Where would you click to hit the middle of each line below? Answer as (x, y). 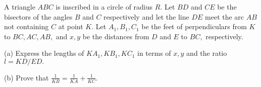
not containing (27, 26)
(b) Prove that (27, 77)
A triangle (20, 7)
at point (71, 26)
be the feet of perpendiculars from (194, 26)
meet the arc (225, 16)
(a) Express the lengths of (44, 53)
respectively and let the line (146, 16)
